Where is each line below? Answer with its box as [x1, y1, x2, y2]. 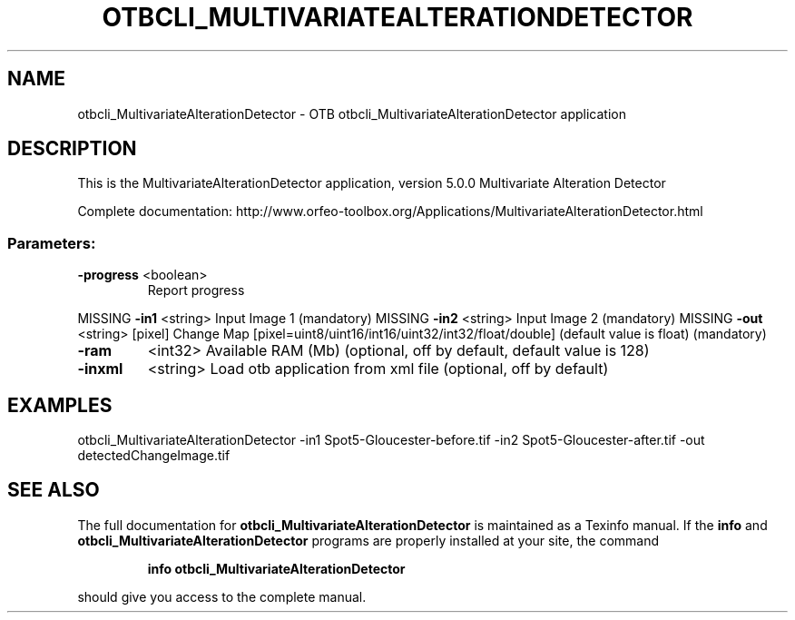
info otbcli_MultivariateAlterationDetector [147, 560, 406, 576]
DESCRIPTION [7, 137, 137, 161]
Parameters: [7, 233, 96, 252]
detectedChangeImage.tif [77, 448, 231, 464]
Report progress [147, 282, 245, 299]
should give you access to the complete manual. [77, 588, 367, 605]
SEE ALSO [7, 478, 100, 502]
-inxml [77, 359, 123, 379]
